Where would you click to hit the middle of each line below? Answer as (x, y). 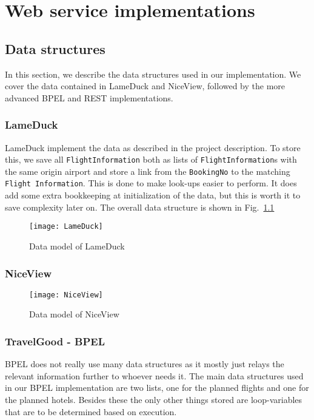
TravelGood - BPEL (55, 341)
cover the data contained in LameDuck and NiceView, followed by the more (145, 86)
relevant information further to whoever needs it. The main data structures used (154, 375)
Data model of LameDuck (77, 246)
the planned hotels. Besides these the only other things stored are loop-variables (154, 400)
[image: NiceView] (66, 295)
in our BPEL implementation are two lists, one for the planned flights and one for (157, 388)
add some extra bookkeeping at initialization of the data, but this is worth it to (153, 195)
